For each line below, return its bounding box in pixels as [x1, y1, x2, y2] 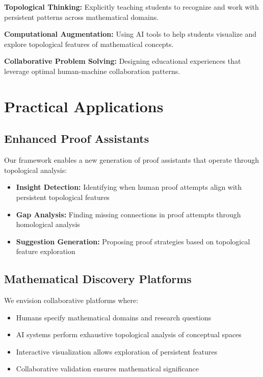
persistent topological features [16, 191, 110, 202]
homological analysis [16, 219, 80, 230]
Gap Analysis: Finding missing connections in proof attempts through [16, 209, 241, 219]
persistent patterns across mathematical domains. [4, 11, 159, 22]
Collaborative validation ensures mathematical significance [16, 363, 199, 374]
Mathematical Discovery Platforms [4, 271, 192, 287]
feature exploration [16, 246, 75, 257]
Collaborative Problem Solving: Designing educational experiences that [4, 56, 241, 66]
